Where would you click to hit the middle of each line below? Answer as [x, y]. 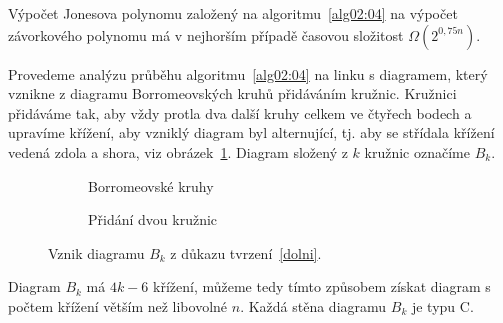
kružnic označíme [417, 151]
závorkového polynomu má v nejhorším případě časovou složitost [206, 34]
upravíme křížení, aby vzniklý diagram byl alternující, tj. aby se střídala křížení [251, 132]
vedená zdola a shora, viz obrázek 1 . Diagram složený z [178, 151]
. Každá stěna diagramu [313, 305]
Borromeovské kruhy [151, 185]
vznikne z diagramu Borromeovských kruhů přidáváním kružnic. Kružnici [232, 93]
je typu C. [442, 305]
